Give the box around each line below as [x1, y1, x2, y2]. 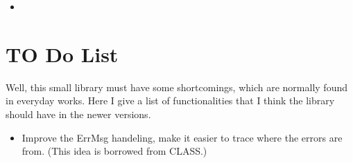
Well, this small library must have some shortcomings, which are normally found [6, 79, 347, 94]
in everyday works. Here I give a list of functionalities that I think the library [6, 93, 335, 108]
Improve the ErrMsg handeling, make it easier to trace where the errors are [21, 130, 343, 144]
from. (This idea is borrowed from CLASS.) [21, 144, 207, 158]
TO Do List [6, 39, 119, 68]
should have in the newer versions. [6, 106, 151, 121]
